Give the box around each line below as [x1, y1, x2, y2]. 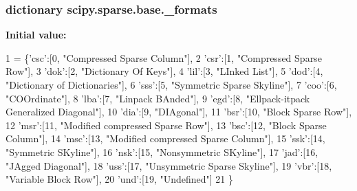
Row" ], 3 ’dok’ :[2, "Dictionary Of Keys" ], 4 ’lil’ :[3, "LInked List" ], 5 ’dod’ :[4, [6, 64, 323, 78]
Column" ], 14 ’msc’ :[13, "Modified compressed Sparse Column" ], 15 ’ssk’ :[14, [6, 131, 325, 146]
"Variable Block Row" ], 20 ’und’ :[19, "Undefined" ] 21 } [6, 172, 233, 186]
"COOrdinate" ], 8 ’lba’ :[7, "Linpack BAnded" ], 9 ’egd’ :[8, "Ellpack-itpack [6, 91, 310, 105]
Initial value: [6, 27, 67, 42]
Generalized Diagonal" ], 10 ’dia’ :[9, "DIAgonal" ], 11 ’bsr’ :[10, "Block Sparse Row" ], [6, 104, 352, 119]
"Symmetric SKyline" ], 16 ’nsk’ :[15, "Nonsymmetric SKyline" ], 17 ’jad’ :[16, [6, 144, 318, 159]
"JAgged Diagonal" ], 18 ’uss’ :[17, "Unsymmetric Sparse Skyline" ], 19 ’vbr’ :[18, [6, 158, 332, 172]
